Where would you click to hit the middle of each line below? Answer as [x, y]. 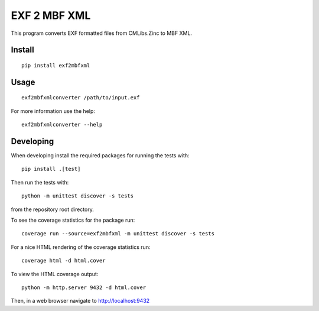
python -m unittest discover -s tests [78, 196]
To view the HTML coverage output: [55, 274]
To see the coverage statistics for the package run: [73, 220]
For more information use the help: [53, 111]
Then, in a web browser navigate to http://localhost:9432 [80, 301]
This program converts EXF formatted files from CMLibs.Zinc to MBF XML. [101, 33]
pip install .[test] [51, 169]
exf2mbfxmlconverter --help [62, 125]
